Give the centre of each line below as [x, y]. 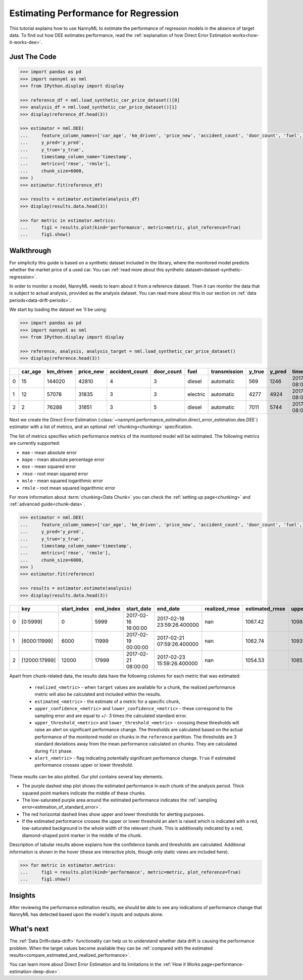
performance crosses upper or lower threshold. [84, 765]
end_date [168, 609]
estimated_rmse [265, 609]
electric [196, 394]
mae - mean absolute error [49, 452]
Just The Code [33, 57]
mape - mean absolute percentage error [63, 459]
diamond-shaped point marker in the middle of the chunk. [82, 835]
